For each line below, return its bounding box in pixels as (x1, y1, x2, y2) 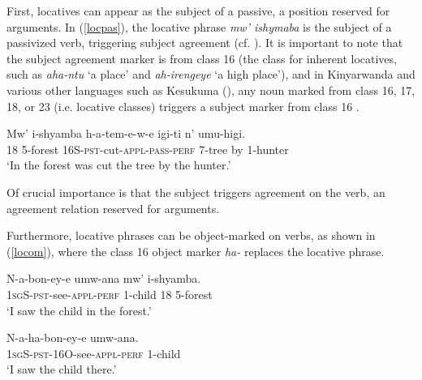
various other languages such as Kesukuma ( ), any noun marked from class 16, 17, (6, 81, 416, 98)
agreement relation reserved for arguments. (6, 199, 220, 216)
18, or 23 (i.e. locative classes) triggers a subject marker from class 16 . (6, 97, 360, 114)
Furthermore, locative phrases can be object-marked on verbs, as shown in (6, 227, 376, 244)
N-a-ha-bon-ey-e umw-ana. (6, 329, 139, 346)
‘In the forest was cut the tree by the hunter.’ (6, 156, 231, 173)
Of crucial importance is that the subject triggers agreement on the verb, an (6, 183, 385, 200)
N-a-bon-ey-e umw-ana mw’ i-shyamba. (6, 270, 201, 287)
